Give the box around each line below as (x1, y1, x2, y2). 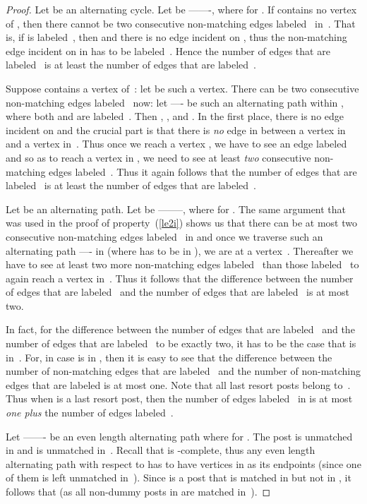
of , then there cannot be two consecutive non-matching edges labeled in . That (6, 16, 356, 30)
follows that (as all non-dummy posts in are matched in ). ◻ (6, 484, 271, 498)
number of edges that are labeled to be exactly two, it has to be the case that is (6, 336, 356, 351)
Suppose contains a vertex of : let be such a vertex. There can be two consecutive (6, 80, 359, 95)
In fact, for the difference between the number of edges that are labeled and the (6, 322, 355, 337)
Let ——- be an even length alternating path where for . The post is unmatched (6, 428, 353, 443)
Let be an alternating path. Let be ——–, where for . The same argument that (6, 201, 347, 216)
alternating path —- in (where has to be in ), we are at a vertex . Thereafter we (6, 243, 354, 258)
